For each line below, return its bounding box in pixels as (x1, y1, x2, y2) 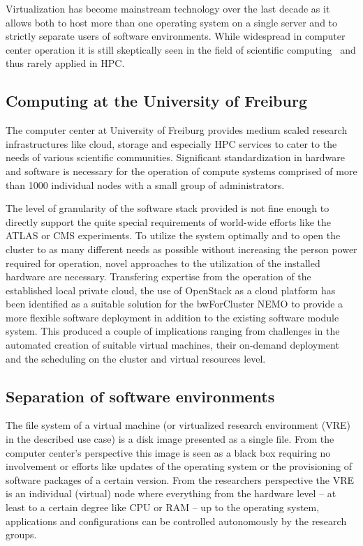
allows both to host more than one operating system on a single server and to (6, 15, 338, 29)
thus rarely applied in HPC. (6, 56, 125, 70)
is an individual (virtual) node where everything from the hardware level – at (6, 486, 336, 501)
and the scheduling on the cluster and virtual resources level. (6, 351, 266, 365)
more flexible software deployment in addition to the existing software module (6, 310, 339, 324)
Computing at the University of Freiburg (6, 90, 307, 112)
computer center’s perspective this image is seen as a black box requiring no (6, 445, 331, 460)
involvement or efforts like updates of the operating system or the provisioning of (6, 459, 353, 473)
